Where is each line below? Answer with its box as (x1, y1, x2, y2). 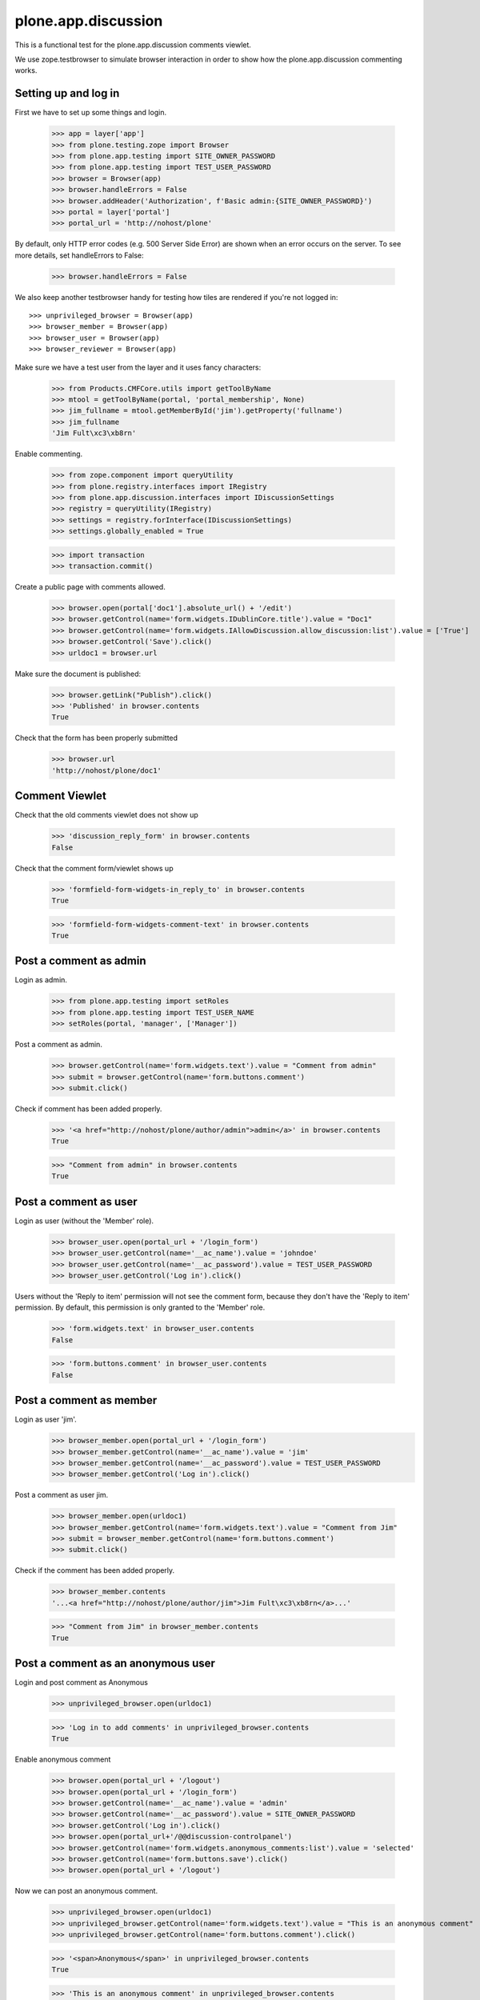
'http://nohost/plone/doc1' (51, 766, 162, 775)
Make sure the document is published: (14, 669, 142, 678)
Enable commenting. (14, 449, 83, 459)
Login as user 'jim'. (14, 1414, 78, 1424)
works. (14, 66, 38, 75)
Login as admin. (14, 975, 68, 985)
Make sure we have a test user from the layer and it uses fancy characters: (14, 362, 262, 372)
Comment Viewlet (14, 789, 107, 803)
